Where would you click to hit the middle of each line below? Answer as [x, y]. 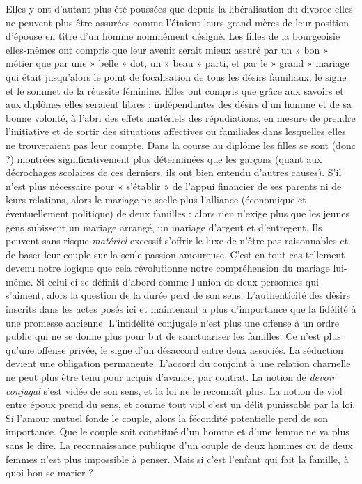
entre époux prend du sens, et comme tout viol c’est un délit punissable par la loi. [181, 404]
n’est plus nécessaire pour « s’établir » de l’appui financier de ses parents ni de [174, 186]
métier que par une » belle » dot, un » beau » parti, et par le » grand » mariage [178, 63]
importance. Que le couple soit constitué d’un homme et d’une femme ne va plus [178, 431]
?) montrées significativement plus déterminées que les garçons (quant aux [164, 158]
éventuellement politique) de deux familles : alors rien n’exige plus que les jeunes [178, 213]
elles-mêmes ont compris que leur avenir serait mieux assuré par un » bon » [167, 49]
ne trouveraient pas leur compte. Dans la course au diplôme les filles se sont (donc [181, 145]
